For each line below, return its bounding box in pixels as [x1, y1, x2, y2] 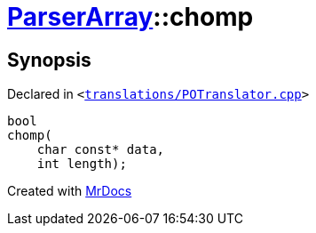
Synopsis [7, 48, 91, 71]
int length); [36, 157, 127, 172]
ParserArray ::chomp [7, 2, 254, 32]
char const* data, [36, 142, 165, 157]
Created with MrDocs [7, 183, 132, 199]
